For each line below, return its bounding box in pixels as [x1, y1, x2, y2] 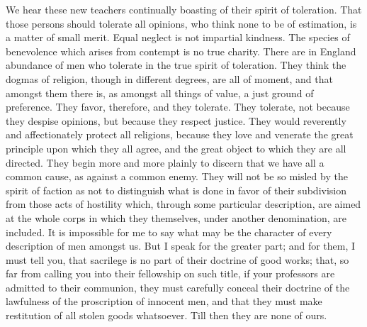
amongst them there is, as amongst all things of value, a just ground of [6, 85, 314, 100]
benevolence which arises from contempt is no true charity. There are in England [6, 43, 356, 58]
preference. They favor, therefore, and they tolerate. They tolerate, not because [6, 99, 350, 114]
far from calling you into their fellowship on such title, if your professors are [6, 266, 335, 281]
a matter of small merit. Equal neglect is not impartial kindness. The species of [6, 30, 350, 45]
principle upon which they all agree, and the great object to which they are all [6, 140, 346, 155]
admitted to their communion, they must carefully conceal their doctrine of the [6, 279, 350, 294]
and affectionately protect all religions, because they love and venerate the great [6, 127, 354, 142]
